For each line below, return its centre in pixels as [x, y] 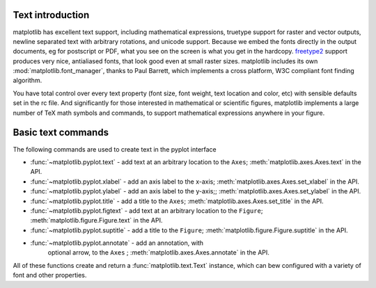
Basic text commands [61, 133]
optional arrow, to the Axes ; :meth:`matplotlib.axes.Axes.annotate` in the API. [158, 253]
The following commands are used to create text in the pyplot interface [115, 149]
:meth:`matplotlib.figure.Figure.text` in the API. [96, 221]
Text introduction [51, 15]
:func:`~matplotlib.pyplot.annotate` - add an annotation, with [117, 243]
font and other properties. [50, 275]
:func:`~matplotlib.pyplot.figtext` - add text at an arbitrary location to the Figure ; [147, 210]
